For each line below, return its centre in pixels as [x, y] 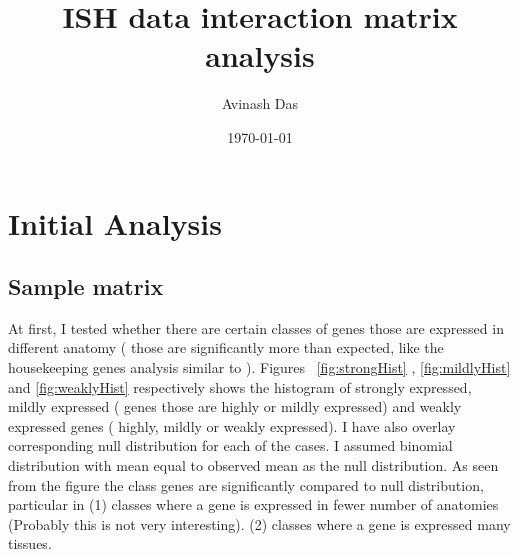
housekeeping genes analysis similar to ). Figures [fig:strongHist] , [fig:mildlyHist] [259, 367]
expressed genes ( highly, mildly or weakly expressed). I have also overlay [232, 425]
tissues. [30, 543]
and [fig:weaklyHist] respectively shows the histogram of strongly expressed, [240, 386]
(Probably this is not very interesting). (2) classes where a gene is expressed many [259, 523]
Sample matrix [86, 286]
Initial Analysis [115, 222]
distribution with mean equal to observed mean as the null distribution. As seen [253, 465]
